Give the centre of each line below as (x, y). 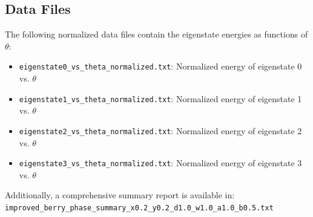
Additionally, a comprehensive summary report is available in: (120, 195)
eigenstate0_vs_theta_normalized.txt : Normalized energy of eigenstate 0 (160, 66)
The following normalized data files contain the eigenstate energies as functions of (156, 34)
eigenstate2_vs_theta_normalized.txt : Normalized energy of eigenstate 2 (160, 130)
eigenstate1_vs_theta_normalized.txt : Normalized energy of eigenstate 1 (160, 98)
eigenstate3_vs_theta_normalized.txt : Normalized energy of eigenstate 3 (160, 163)
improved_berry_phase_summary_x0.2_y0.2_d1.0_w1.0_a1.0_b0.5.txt (139, 208)
